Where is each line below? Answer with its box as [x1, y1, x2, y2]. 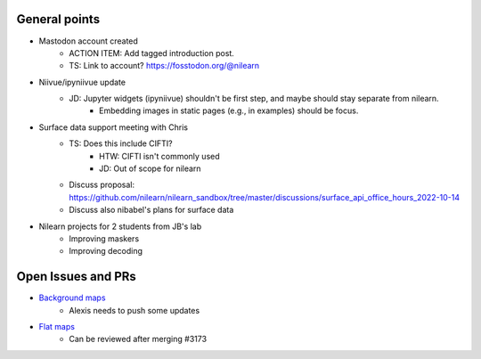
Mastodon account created [38, 36, 138, 46]
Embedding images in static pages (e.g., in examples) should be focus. [99, 105, 359, 116]
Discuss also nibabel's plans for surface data [69, 205, 234, 216]
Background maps [38, 292, 106, 303]
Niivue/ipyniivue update [38, 77, 126, 87]
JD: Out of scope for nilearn [99, 163, 201, 174]
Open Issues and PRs [16, 269, 137, 284]
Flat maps [38, 322, 76, 332]
